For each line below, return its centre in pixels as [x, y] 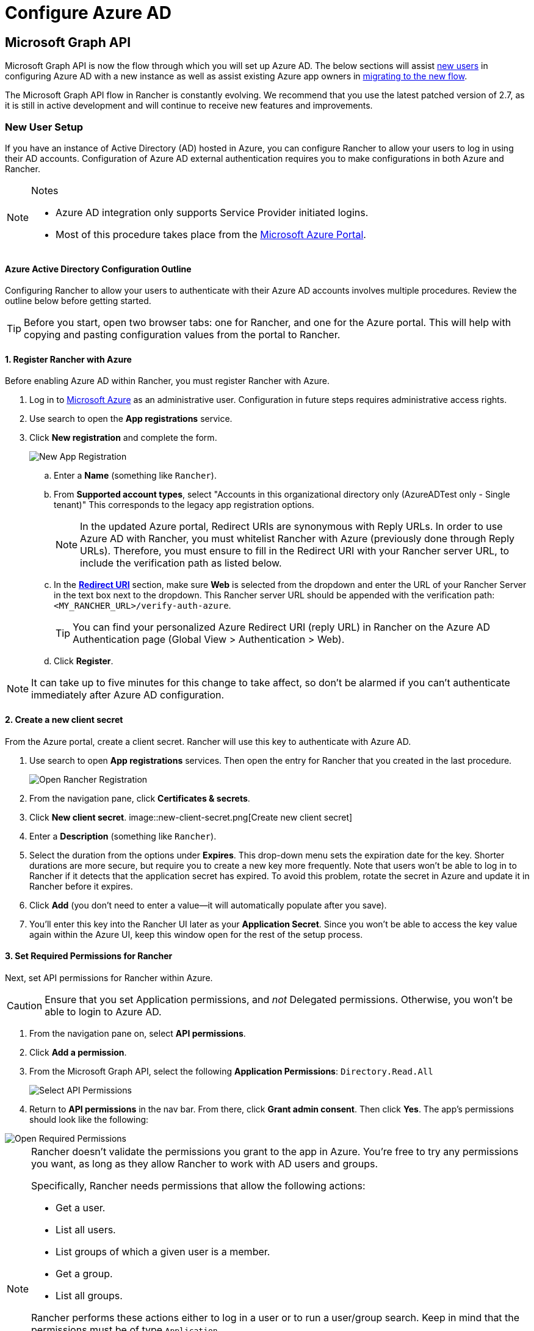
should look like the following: [89, 1119]
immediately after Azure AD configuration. [128, 695]
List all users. [86, 1229]
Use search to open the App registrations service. [131, 419]
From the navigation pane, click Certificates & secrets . [140, 798]
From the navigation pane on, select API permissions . [138, 1033]
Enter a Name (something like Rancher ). [135, 476]
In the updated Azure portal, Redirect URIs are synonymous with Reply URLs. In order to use [291, 527]
